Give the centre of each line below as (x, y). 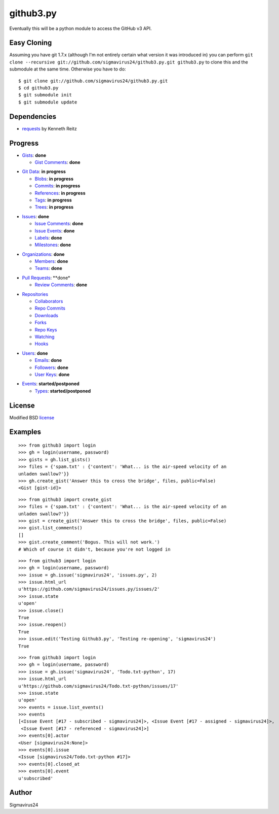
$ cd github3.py (38, 88)
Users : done (35, 353)
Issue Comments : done (59, 224)
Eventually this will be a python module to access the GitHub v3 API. (81, 28)
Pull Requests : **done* (46, 278)
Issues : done (35, 216)
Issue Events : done (55, 230)
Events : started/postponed (51, 384)
